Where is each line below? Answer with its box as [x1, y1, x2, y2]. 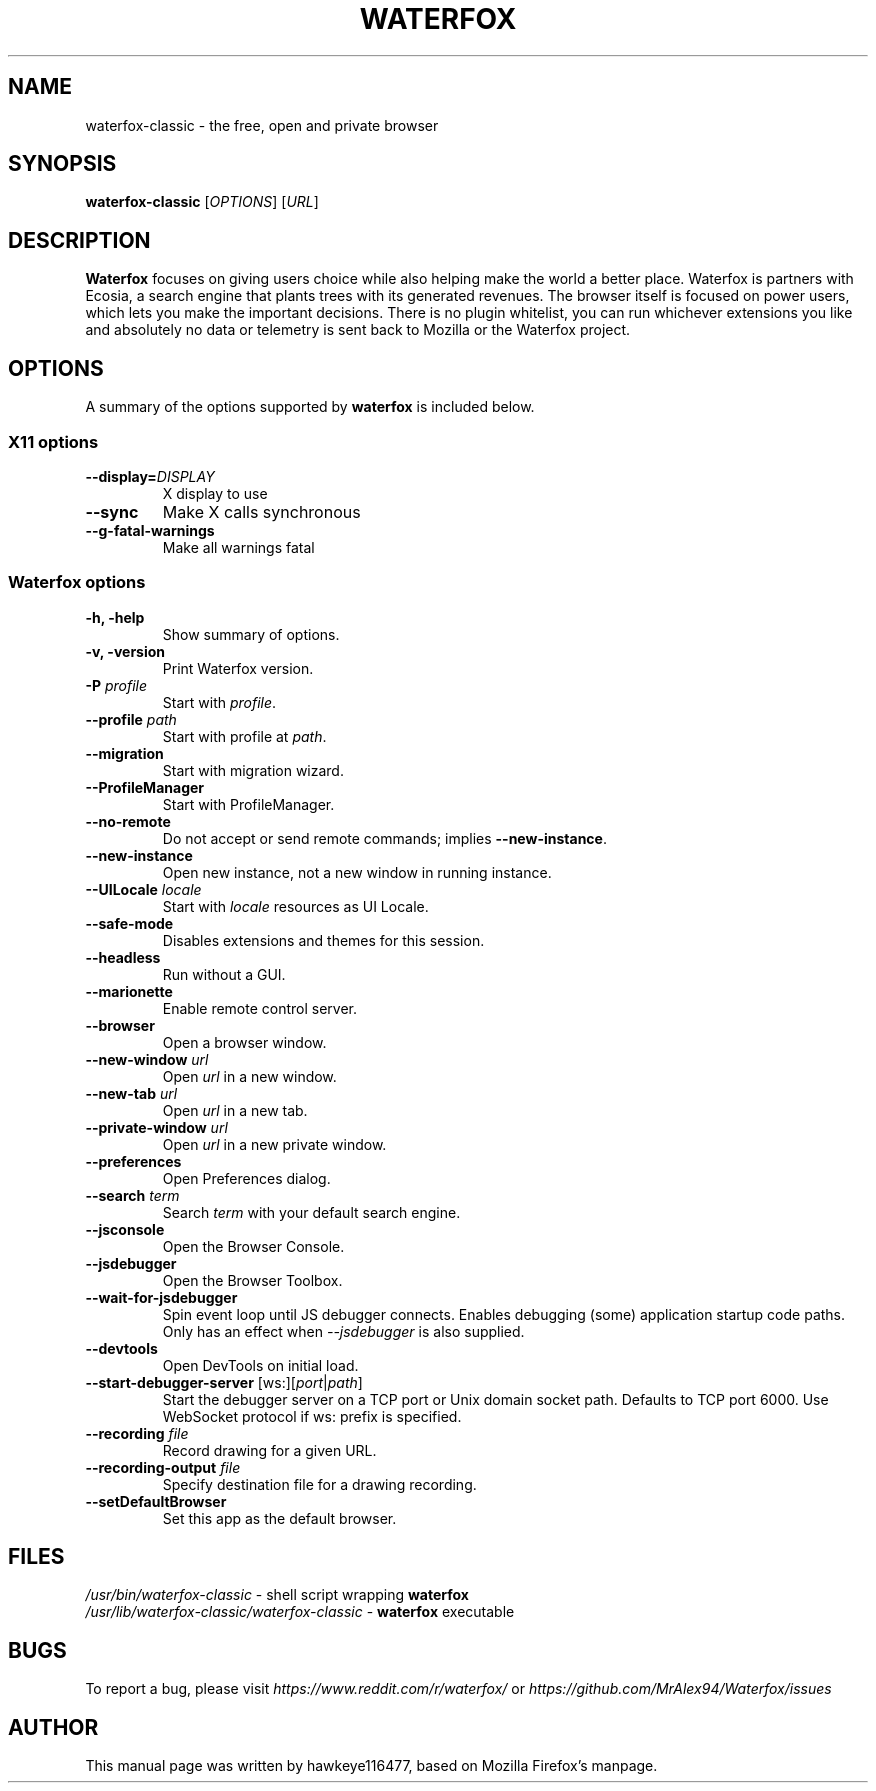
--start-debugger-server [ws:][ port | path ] [85, 1373, 363, 1391]
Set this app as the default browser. [162, 1509, 397, 1527]
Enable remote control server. [162, 999, 358, 1017]
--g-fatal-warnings [85, 521, 215, 539]
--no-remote [85, 812, 171, 830]
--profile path [85, 710, 177, 728]
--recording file [85, 1424, 189, 1442]
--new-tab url [85, 1084, 178, 1102]
